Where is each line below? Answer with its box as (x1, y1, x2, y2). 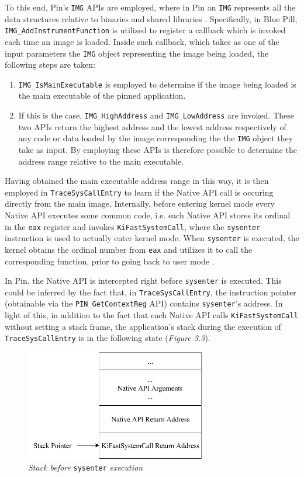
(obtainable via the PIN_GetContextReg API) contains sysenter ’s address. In (5, 297, 283, 309)
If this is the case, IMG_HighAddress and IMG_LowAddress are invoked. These (18, 109, 295, 121)
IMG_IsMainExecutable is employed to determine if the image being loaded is (18, 78, 296, 90)
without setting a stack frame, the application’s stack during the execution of (5, 320, 281, 332)
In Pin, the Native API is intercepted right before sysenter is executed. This (5, 274, 282, 287)
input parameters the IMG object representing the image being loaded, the (5, 47, 269, 59)
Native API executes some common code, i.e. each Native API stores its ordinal (5, 208, 291, 221)
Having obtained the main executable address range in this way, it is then (5, 175, 269, 187)
